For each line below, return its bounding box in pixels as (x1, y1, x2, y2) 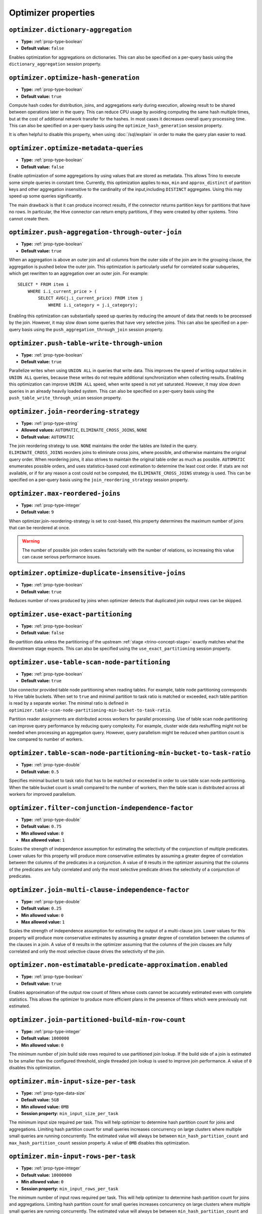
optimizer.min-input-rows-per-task (9, 1152, 136, 1161)
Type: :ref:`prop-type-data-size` (21, 1090, 86, 1096)
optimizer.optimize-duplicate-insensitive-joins (9, 569, 186, 577)
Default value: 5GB (21, 1097, 59, 1103)
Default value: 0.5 (21, 769, 59, 775)
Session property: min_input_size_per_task (21, 1110, 118, 1116)
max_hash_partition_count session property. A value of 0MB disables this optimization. (9, 1140, 190, 1146)
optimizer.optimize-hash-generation (9, 74, 140, 82)
